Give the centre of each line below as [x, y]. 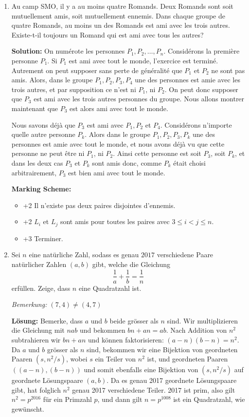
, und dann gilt [120, 399]
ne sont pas [228, 70]
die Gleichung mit [38, 330]
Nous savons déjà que [43, 124]
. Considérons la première [202, 51]
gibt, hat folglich [36, 389]
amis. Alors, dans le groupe [52, 80]
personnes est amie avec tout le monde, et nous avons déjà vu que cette [118, 143]
